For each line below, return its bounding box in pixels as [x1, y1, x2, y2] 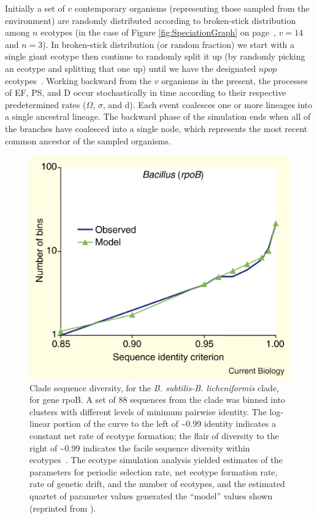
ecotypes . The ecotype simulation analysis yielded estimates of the [29, 453, 283, 466]
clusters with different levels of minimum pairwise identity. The [29, 405, 267, 418]
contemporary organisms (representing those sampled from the [74, 2, 310, 14]
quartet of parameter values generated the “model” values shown [29, 490, 273, 502]
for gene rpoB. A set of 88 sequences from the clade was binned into [29, 393, 286, 406]
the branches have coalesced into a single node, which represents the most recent [5, 122, 308, 135]
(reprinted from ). [29, 501, 96, 514]
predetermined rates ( [5, 98, 86, 111]
